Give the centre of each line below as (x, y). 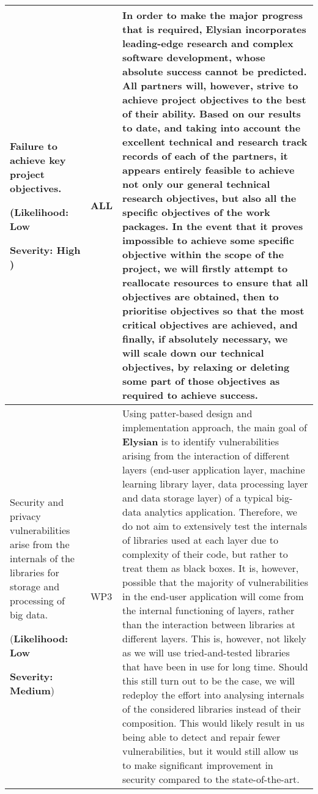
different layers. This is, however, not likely (214, 638)
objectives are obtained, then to (200, 296)
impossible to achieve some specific (208, 240)
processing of (38, 600)
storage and (35, 586)
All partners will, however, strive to (210, 85)
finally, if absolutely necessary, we (205, 339)
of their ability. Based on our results (211, 113)
